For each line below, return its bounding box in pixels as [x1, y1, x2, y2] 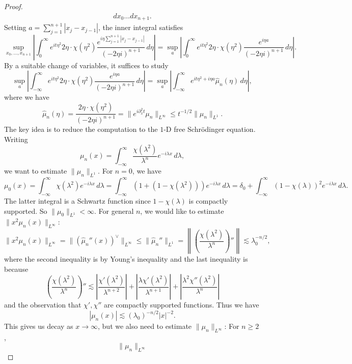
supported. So [4, 205, 47, 216]
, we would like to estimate [140, 205, 224, 216]
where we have [4, 92, 49, 102]
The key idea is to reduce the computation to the [4, 124, 158, 134]
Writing [4, 134, 28, 145]
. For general [94, 205, 134, 216]
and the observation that [4, 299, 82, 310]
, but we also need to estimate [98, 321, 192, 331]
